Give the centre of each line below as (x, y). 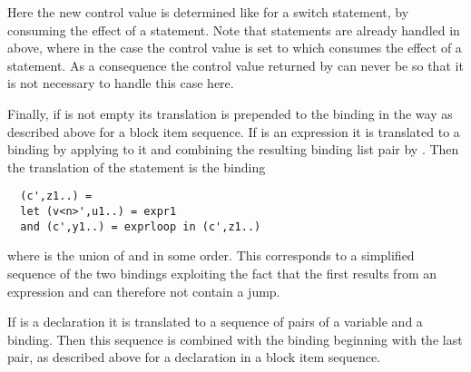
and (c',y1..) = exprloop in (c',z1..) (141, 226)
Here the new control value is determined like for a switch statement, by (208, 12)
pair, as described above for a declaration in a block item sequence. (194, 357)
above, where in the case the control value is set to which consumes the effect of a (235, 48)
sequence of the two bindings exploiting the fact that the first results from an (222, 273)
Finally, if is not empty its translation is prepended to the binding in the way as (230, 113)
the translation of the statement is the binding (137, 166)
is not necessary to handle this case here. (121, 83)
